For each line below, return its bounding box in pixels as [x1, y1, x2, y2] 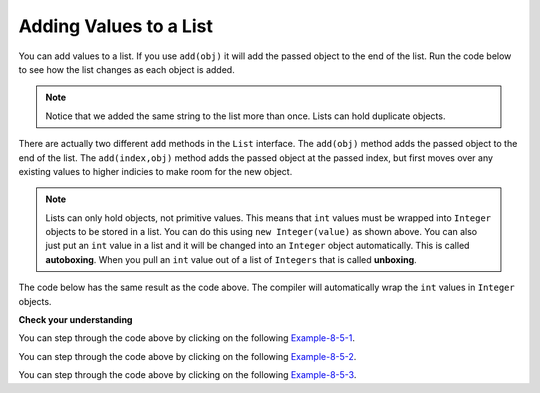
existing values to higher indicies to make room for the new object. [18, 165, 293, 177]
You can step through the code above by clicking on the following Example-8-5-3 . [18, 369, 357, 381]
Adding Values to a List [18, 15, 214, 37]
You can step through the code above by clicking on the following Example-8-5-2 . [18, 350, 357, 362]
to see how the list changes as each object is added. [18, 63, 235, 75]
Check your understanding [18, 314, 133, 326]
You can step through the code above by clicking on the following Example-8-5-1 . [18, 332, 355, 344]
